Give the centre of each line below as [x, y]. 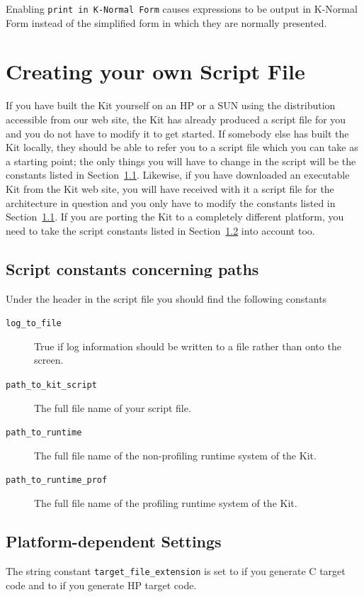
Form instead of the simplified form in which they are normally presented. [166, 22]
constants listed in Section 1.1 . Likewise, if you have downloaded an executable [178, 175]
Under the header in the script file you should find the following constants [166, 298]
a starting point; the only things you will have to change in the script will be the [181, 161]
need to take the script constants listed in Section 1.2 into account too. [160, 230]
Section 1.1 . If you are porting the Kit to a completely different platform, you [175, 217]
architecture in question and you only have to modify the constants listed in [171, 202]
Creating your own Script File [155, 71]
